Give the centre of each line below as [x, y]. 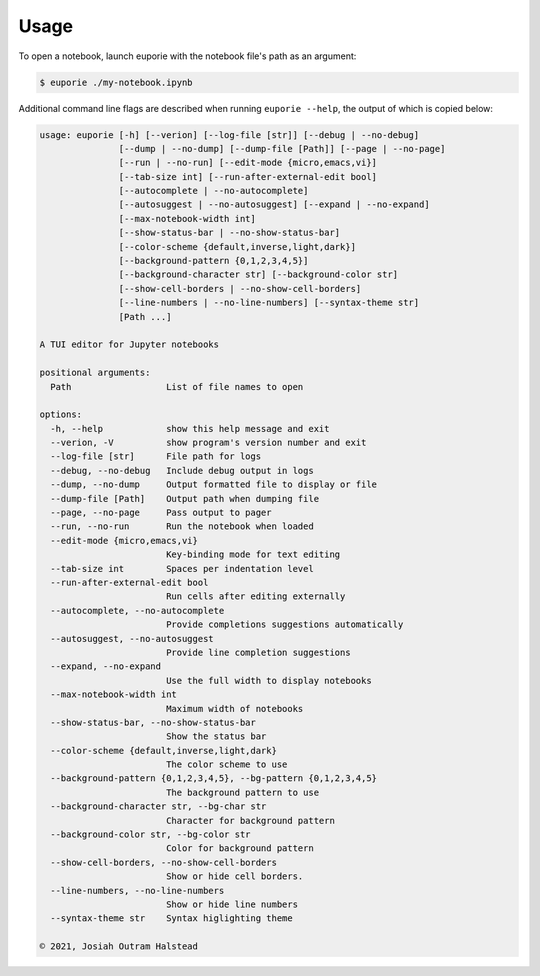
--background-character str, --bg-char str [158, 806]
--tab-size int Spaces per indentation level [182, 568]
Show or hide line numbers [232, 904]
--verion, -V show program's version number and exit [208, 443]
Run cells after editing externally [255, 596]
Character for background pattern [250, 820]
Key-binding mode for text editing [253, 554]
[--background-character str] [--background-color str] [258, 274]
